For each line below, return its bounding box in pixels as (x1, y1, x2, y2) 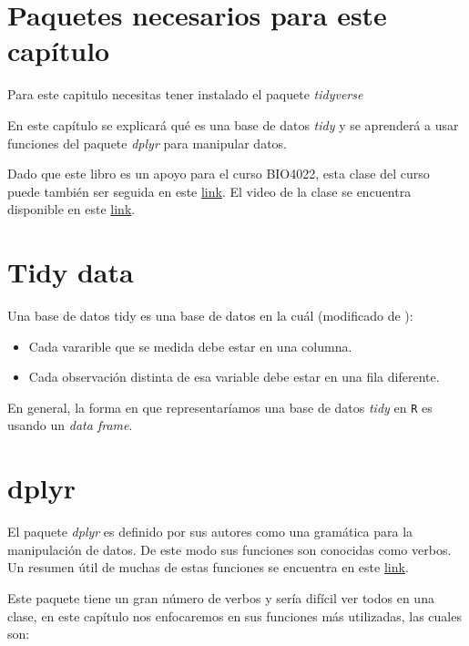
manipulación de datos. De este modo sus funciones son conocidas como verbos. (7, 539, 452, 559)
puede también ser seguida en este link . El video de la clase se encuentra (7, 181, 412, 200)
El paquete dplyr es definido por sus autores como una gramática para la (7, 522, 413, 541)
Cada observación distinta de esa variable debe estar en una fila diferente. (28, 367, 440, 386)
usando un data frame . (7, 415, 133, 435)
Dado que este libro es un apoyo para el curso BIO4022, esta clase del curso (7, 164, 430, 183)
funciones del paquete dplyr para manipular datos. (7, 133, 288, 152)
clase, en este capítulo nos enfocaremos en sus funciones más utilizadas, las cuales (7, 606, 462, 625)
